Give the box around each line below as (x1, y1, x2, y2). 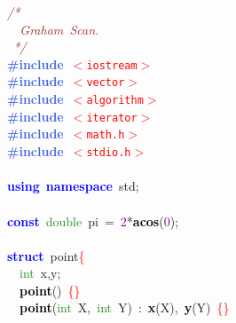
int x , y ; (20, 264, 61, 282)
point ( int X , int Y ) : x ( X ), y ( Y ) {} (20, 298, 230, 317)
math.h (86, 129, 125, 142)
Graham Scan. (20, 20, 99, 38)
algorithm (86, 94, 144, 107)
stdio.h (86, 146, 131, 160)
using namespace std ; (7, 177, 139, 195)
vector (86, 76, 125, 90)
